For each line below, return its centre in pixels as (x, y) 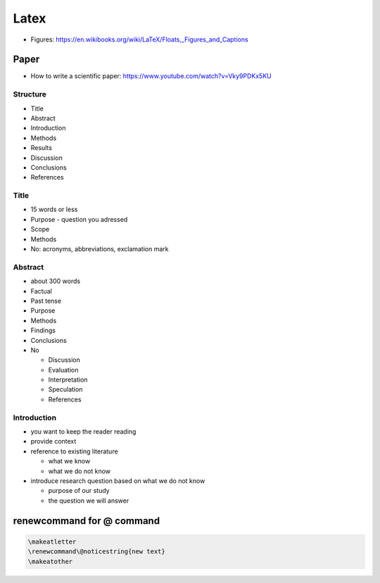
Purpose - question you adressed (79, 219)
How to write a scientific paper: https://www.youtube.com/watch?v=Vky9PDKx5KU (151, 76)
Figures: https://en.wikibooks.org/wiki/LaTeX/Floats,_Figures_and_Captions (140, 39)
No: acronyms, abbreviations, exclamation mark (100, 249)
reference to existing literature (75, 451)
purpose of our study (79, 491)
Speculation (65, 389)
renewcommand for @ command (87, 521)
